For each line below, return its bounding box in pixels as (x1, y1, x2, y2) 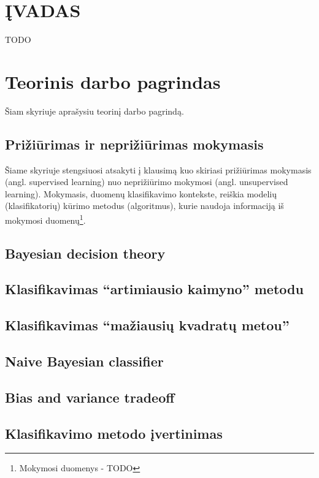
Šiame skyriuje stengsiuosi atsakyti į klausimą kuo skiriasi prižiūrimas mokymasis (5, 163, 312, 176)
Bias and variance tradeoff (5, 387, 175, 406)
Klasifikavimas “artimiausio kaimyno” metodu (5, 279, 304, 298)
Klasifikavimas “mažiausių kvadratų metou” (5, 316, 290, 335)
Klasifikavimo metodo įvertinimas (5, 423, 223, 442)
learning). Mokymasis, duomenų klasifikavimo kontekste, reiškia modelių (5, 187, 277, 200)
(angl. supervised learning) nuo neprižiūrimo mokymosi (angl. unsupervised (5, 175, 288, 188)
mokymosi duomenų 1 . (5, 212, 86, 226)
